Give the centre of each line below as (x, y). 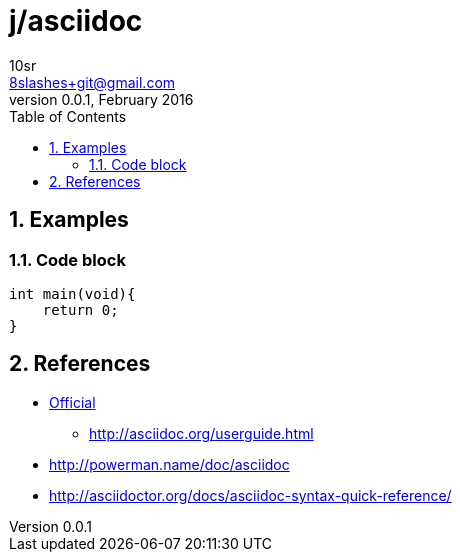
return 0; (80, 309)
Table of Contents (68, 116)
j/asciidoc (76, 21)
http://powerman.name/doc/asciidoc (169, 464)
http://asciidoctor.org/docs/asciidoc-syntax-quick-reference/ (250, 495)
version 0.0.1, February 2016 (101, 99)
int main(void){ (72, 293)
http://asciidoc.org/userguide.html (201, 433)
